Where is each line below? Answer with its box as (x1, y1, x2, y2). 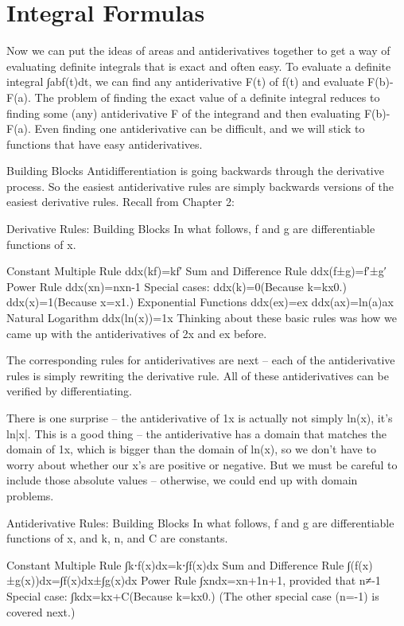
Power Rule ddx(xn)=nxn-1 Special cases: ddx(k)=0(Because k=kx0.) (6, 278, 347, 294)
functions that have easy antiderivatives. (6, 135, 203, 152)
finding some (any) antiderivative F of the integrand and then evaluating (6, 104, 361, 121)
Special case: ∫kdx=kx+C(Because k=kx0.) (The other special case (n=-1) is (6, 587, 379, 604)
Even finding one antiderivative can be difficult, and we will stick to (34, 120, 365, 137)
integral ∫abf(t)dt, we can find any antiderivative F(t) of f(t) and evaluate (6, 73, 364, 90)
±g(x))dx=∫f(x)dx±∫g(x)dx (6, 572, 138, 589)
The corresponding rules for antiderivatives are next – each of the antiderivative (6, 352, 395, 368)
